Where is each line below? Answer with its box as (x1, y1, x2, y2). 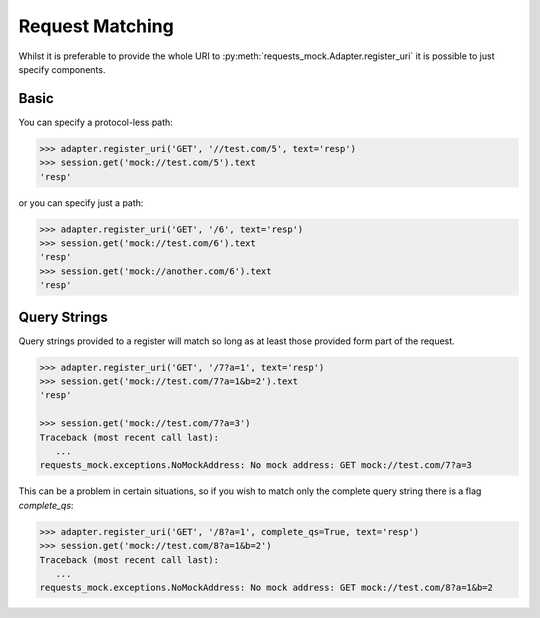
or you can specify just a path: (18, 196, 144, 209)
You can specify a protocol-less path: (18, 116, 174, 128)
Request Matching (18, 15, 174, 37)
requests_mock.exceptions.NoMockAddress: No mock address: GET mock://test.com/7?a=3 (39, 460, 472, 471)
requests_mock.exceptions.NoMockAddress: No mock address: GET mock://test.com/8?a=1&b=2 (39, 582, 494, 594)
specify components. (18, 63, 106, 75)
